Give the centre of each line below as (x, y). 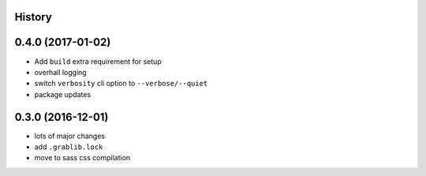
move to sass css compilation (82, 158)
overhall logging (60, 72)
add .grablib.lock (69, 147)
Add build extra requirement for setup (98, 61)
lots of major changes (70, 136)
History (34, 17)
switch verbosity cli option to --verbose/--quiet (121, 84)
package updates (63, 94)
